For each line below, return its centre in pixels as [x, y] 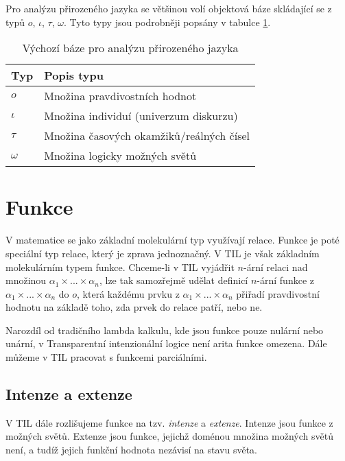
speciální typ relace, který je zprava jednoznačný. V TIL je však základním [163, 253]
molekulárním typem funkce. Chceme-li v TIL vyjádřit [120, 267]
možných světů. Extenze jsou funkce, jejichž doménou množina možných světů [169, 436]
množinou [26, 280]
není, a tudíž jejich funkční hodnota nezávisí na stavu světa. [131, 450]
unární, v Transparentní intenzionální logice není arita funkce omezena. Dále [166, 343]
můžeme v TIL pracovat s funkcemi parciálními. [106, 357]
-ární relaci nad [276, 267]
